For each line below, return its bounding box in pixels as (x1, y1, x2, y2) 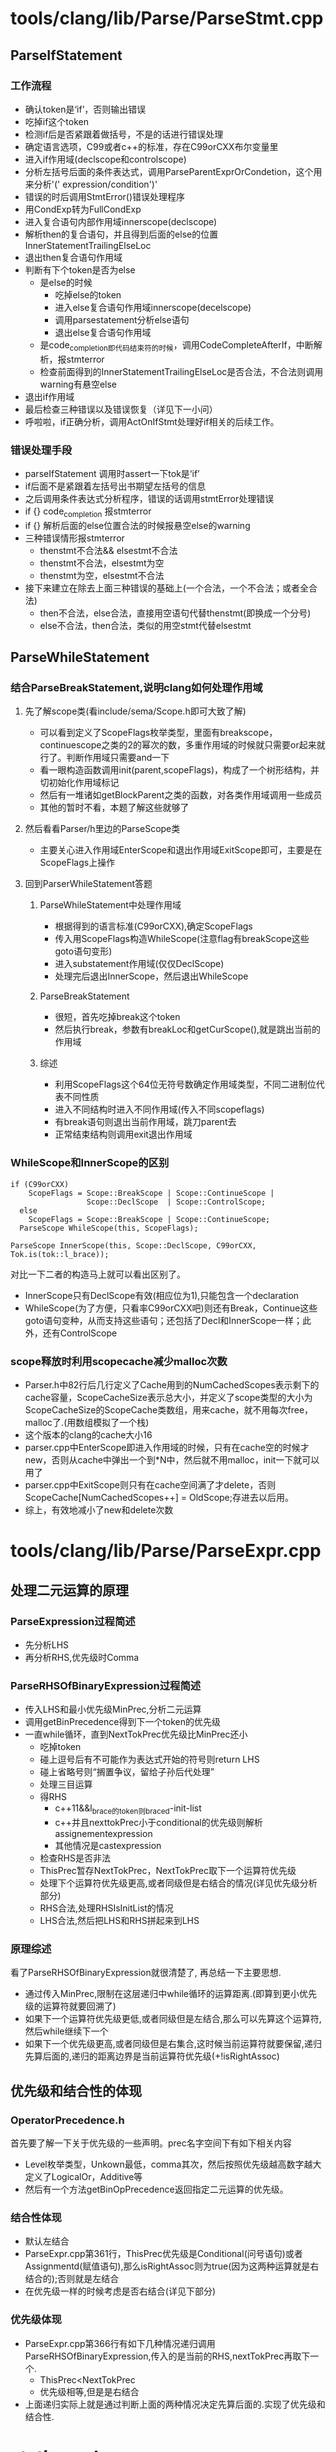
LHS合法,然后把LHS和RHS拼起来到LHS (39, 1915, 200, 1927)
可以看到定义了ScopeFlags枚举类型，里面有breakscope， (39, 727, 278, 739)
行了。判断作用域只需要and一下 (39, 752, 170, 764)
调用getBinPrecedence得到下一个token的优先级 (24, 1716, 222, 1728)
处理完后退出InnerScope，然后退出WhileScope (54, 970, 249, 982)
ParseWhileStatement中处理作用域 (39, 899, 182, 911)
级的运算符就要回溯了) (24, 2000, 117, 2012)
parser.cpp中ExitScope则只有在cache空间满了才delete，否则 (24, 1479, 277, 1491)
